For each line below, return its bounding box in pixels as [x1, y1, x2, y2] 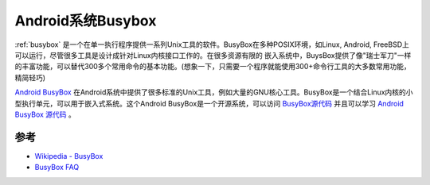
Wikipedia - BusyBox [34, 151, 104, 160]
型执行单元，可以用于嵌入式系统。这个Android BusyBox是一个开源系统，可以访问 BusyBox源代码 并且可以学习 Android [14, 98, 404, 108]
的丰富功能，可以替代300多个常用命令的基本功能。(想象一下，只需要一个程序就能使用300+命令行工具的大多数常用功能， [14, 62, 411, 71]
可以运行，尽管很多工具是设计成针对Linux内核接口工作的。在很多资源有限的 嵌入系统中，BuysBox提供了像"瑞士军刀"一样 [14, 50, 412, 60]
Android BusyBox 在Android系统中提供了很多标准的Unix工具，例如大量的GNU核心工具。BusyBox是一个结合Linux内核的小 [14, 87, 413, 97]
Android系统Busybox [14, 12, 157, 29]
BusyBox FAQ [34, 163, 80, 172]
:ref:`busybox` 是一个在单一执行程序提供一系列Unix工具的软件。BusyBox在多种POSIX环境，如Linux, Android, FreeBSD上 [14, 40, 410, 49]
